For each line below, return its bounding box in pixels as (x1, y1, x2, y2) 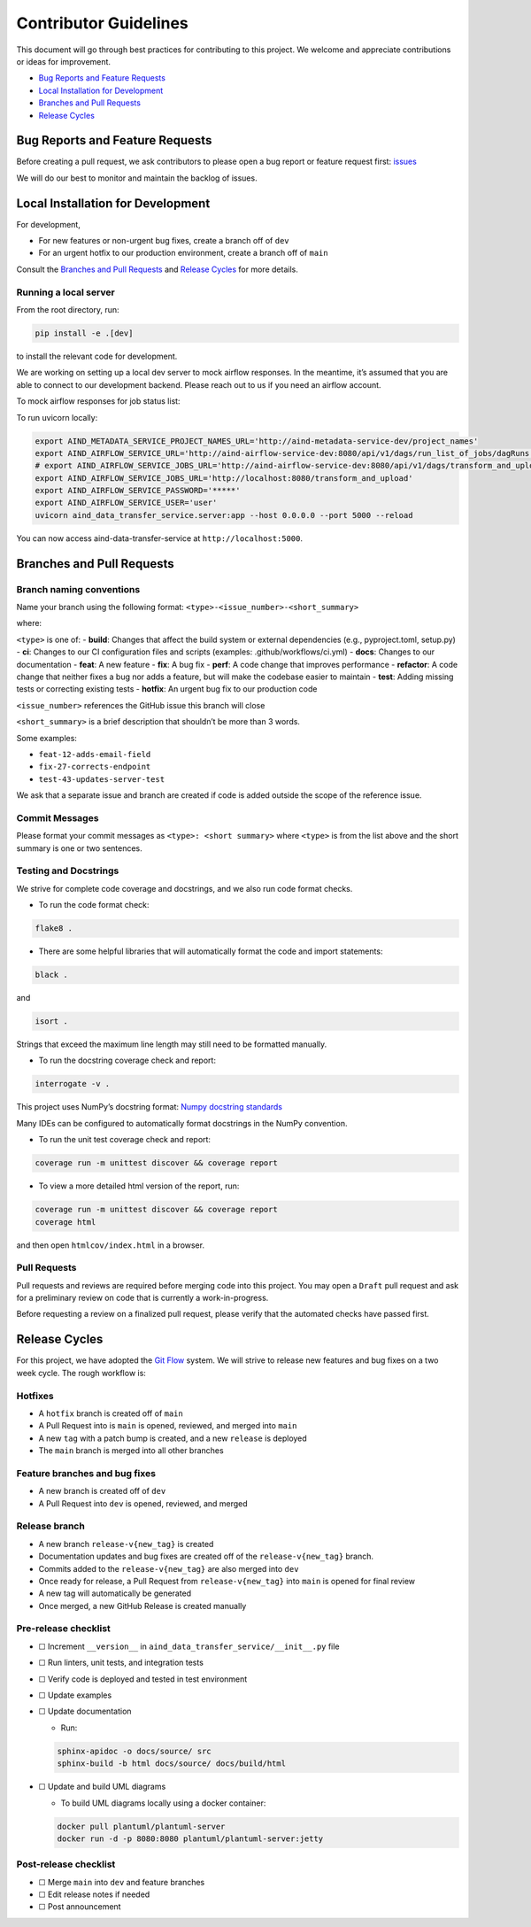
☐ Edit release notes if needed (38, 1889, 150, 1900)
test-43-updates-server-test (38, 774, 165, 784)
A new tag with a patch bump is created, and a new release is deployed (38, 1433, 307, 1443)
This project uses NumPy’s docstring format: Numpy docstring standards (16, 1102, 283, 1112)
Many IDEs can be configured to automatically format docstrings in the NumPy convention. (16, 1118, 348, 1128)
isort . (35, 1017, 68, 1026)
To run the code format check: (38, 900, 150, 910)
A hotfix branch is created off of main (38, 1408, 183, 1419)
